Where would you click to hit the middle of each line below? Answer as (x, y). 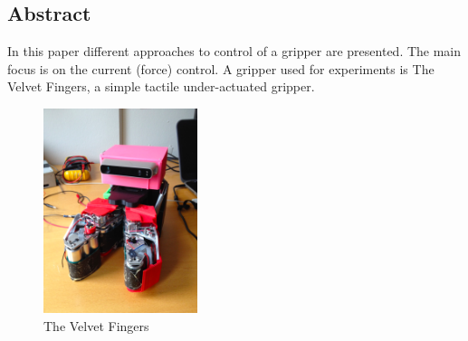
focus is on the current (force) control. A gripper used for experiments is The (221, 68)
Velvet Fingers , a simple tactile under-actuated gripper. (161, 86)
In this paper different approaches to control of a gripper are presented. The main (234, 51)
